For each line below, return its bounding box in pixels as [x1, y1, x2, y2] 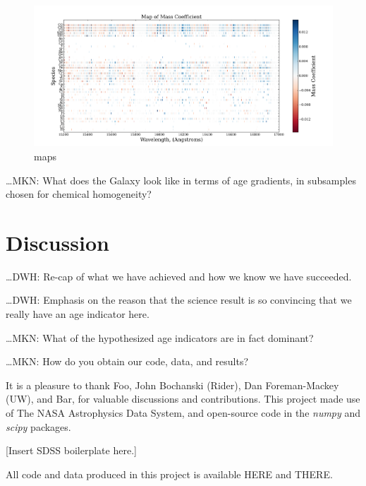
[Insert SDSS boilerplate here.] [6, 443, 137, 458]
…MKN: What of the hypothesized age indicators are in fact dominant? [6, 330, 314, 345]
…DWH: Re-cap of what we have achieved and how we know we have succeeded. [6, 268, 352, 283]
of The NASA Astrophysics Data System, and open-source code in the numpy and [6, 405, 361, 420]
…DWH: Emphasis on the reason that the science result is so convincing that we [6, 292, 352, 307]
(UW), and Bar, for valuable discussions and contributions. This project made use [6, 391, 360, 406]
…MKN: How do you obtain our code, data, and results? [6, 354, 249, 369]
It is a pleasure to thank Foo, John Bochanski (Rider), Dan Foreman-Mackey [6, 377, 339, 392]
